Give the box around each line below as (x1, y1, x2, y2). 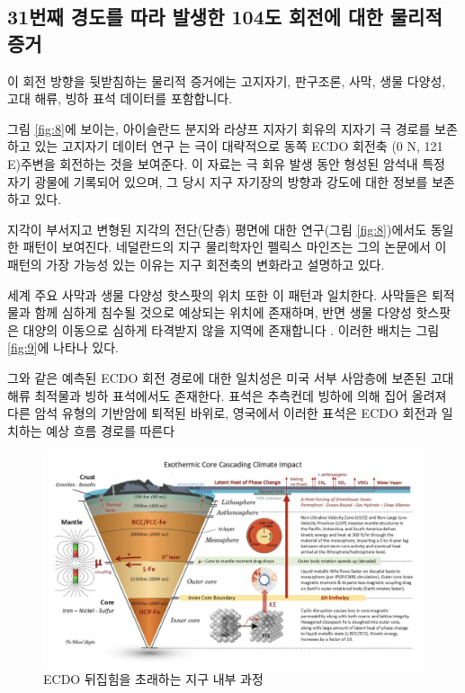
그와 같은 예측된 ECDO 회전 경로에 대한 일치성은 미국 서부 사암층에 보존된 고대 (7, 368, 454, 386)
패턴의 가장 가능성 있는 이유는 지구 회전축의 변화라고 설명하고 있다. (7, 254, 385, 273)
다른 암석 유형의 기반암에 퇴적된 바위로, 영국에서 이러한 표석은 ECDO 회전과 (7, 404, 438, 422)
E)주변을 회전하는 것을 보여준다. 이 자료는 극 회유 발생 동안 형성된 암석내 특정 (7, 154, 445, 173)
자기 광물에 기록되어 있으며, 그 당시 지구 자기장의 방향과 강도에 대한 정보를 (7, 172, 428, 191)
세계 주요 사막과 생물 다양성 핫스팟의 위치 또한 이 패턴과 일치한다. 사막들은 (7, 285, 428, 304)
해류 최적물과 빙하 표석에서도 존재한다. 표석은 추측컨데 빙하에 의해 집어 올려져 (7, 386, 447, 404)
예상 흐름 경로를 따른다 (46, 421, 175, 440)
